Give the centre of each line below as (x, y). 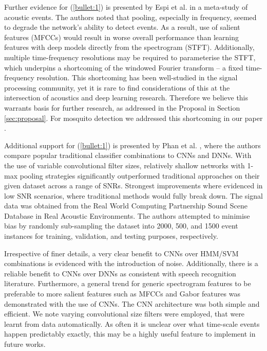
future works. (25, 344)
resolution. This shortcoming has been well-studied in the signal (137, 77)
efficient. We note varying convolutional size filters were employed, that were (125, 314)
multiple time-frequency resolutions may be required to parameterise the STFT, (130, 57)
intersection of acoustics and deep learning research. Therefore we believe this (126, 98)
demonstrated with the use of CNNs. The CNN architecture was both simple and (132, 303)
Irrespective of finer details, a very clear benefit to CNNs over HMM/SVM (121, 253)
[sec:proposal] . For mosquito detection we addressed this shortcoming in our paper (133, 118)
